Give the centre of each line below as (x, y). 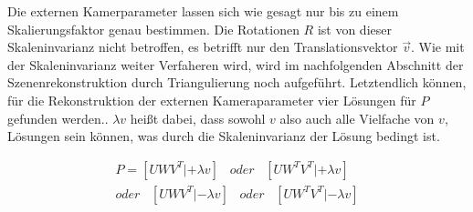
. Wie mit (437, 47)
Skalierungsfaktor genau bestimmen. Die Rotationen (153, 29)
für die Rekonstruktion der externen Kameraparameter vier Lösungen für (212, 100)
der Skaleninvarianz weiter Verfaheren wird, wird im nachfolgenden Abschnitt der (236, 64)
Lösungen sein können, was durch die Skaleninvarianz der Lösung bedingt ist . (224, 136)
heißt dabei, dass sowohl (198, 118)
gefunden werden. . (58, 118)
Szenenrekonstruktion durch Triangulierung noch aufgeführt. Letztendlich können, (237, 82)
